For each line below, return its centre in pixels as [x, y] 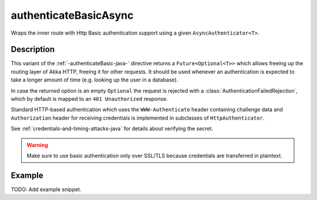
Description [33, 50]
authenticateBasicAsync [72, 15]
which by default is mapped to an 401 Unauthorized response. [90, 99]
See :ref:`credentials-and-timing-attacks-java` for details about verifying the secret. [112, 128]
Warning [37, 145]
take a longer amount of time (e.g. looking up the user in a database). [95, 80]
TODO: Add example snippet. [46, 189]
